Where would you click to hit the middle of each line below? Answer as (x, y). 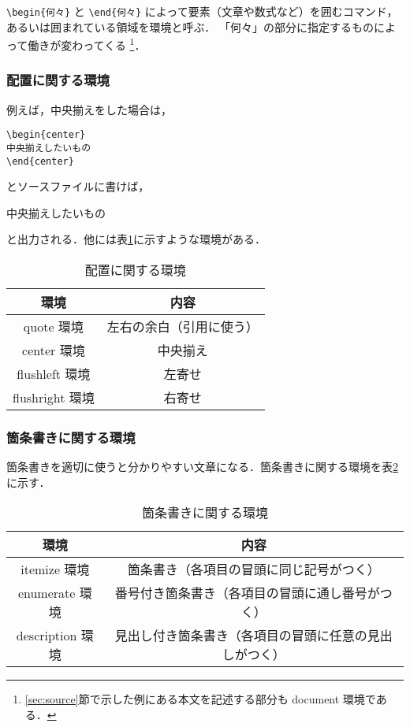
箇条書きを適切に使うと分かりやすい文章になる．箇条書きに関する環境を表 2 (202, 467)
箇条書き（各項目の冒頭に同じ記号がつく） (253, 569)
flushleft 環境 (54, 374)
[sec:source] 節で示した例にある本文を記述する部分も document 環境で (200, 699)
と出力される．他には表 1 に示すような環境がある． (136, 239)
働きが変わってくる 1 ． (87, 44)
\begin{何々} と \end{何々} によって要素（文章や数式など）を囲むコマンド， (202, 11)
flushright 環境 (54, 398)
